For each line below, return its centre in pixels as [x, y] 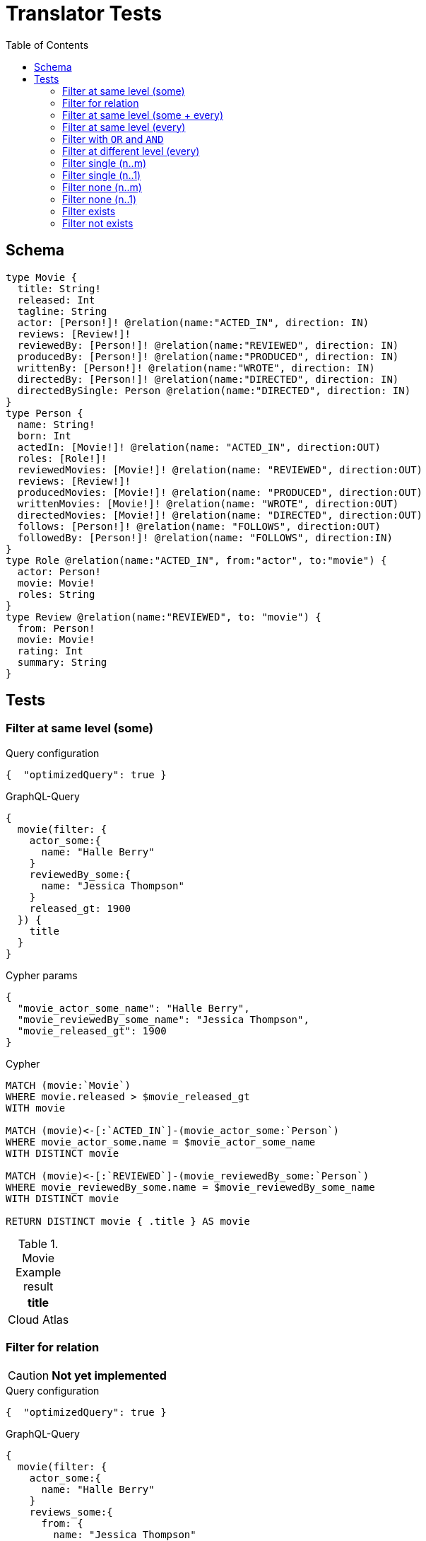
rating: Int [50, 651]
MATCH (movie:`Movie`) [69, 1085]
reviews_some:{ [71, 1512]
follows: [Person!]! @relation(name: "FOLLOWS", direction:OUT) [199, 526]
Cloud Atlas [39, 1319]
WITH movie [36, 1108]
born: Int [44, 435]
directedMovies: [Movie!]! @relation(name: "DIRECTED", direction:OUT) [220, 515]
